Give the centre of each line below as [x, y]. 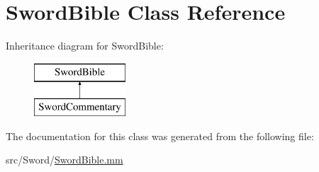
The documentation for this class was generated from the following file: [160, 136]
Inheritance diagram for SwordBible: [85, 46]
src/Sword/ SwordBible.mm [65, 160]
